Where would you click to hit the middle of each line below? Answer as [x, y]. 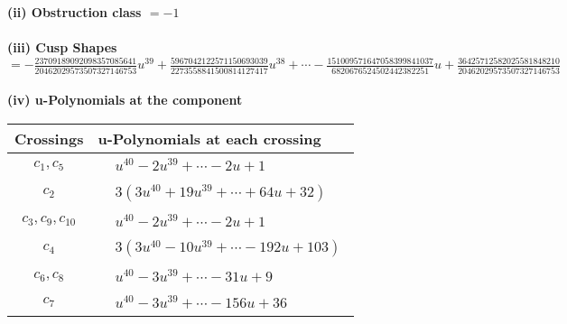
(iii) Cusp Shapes [62, 47]
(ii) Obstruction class [74, 12]
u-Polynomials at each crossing [209, 138]
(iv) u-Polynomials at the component [125, 100]
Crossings [49, 138]
